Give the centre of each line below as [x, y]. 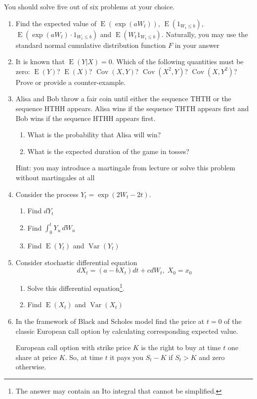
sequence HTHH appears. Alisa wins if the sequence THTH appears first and [132, 108]
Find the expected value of [56, 23]
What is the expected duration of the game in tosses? [108, 151]
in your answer [197, 45]
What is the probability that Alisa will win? [94, 135]
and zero [212, 357]
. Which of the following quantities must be [178, 61]
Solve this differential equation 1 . [76, 287]
